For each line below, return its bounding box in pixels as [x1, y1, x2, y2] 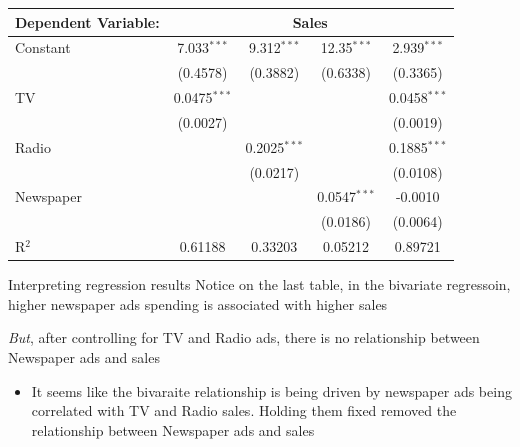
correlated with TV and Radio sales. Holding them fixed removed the [31, 400, 457, 421]
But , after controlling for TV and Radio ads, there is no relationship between [8, 327, 480, 348]
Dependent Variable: [15, 11, 160, 32]
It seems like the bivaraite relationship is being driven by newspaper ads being [31, 380, 512, 401]
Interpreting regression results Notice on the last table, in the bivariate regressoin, [8, 274, 511, 295]
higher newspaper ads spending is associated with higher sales [8, 293, 388, 314]
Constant [15, 37, 71, 58]
